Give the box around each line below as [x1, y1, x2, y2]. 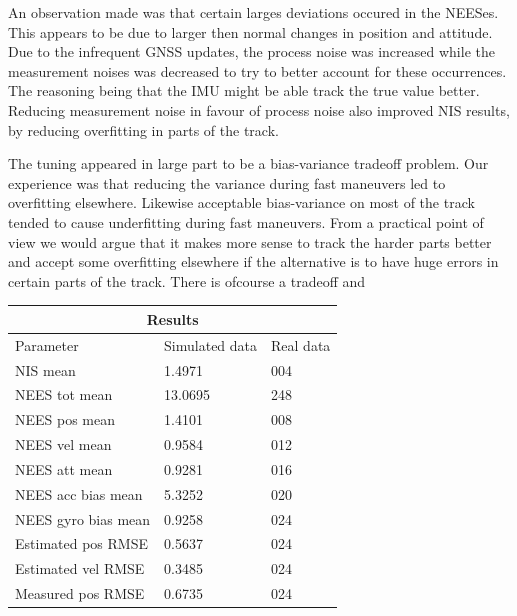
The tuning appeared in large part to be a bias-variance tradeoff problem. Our [8, 153, 489, 174]
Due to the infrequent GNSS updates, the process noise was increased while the [8, 41, 495, 62]
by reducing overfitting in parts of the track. [8, 119, 279, 140]
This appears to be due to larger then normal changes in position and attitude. [8, 21, 493, 42]
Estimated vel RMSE [15, 558, 145, 579]
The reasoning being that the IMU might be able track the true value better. [8, 80, 480, 101]
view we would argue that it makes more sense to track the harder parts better [8, 231, 492, 252]
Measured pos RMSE [15, 583, 145, 604]
